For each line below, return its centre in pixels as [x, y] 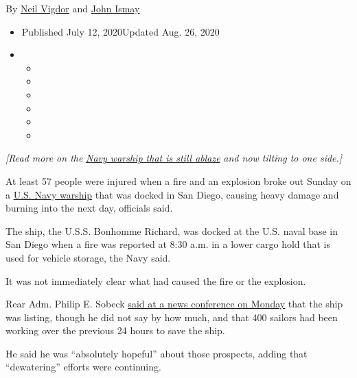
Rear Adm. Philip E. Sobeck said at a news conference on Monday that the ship [174, 304]
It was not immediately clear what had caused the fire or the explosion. [156, 280]
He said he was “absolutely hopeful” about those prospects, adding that [157, 353]
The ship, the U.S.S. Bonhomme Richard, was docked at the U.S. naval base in [172, 230]
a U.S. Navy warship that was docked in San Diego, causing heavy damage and [172, 194]
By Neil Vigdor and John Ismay [73, 8]
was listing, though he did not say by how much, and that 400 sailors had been [172, 317]
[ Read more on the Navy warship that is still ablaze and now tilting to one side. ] [174, 158]
